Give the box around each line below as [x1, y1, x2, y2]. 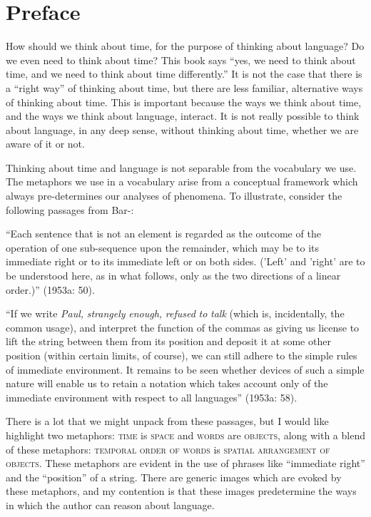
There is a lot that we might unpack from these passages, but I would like [6, 414, 329, 429]
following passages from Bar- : [6, 202, 134, 217]
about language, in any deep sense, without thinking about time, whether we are [6, 122, 359, 137]
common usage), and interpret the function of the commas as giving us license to [6, 319, 360, 334]
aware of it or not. [6, 136, 85, 151]
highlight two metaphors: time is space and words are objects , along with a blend [6, 427, 365, 442]
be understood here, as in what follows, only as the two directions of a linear [6, 268, 341, 283]
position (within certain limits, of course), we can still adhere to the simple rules [6, 348, 357, 362]
